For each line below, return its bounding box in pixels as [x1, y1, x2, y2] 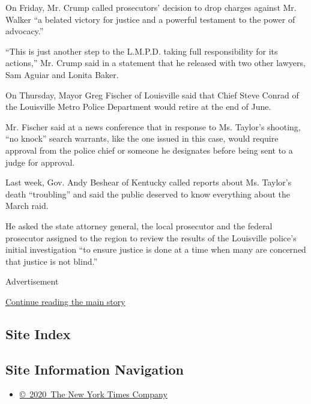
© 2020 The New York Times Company [19, 388, 168, 400]
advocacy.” [5, 25, 44, 37]
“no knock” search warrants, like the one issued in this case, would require [5, 132, 279, 145]
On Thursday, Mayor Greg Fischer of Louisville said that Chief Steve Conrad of [5, 88, 299, 101]
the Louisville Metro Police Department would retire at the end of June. [5, 100, 271, 113]
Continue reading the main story [5, 295, 125, 307]
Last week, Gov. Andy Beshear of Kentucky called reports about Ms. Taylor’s [5, 176, 292, 188]
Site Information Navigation [5, 360, 184, 378]
